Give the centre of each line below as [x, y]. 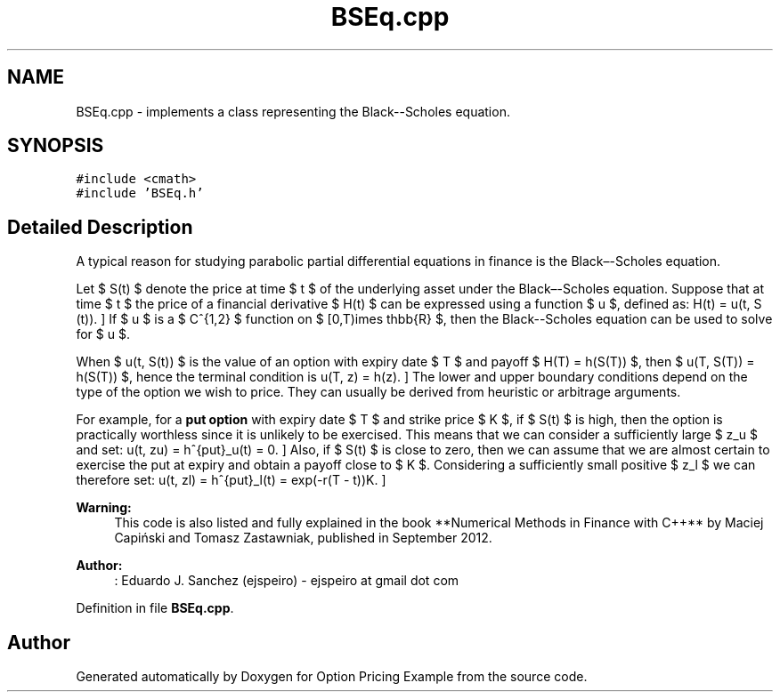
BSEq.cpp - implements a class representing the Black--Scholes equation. [293, 111]
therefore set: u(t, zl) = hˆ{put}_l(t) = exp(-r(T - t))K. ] [231, 480]
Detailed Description [100, 227]
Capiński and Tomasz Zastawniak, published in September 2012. [303, 538]
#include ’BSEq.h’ [140, 193]
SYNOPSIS [56, 146]
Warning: [104, 508]
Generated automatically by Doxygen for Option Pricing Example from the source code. [332, 677]
